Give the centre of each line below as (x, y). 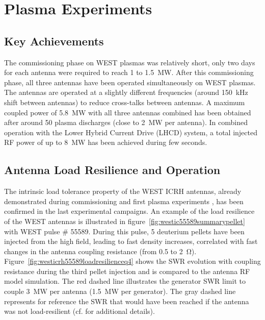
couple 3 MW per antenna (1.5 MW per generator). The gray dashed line (120, 291)
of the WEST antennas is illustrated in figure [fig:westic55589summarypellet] (125, 221)
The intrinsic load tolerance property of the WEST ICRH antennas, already (123, 191)
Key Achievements (54, 41)
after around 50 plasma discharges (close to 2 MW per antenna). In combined (126, 122)
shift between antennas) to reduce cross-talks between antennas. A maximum (125, 102)
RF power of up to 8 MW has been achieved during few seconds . (106, 142)
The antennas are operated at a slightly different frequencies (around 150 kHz (126, 92)
